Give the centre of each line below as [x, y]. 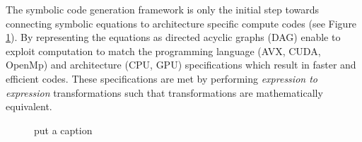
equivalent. [29, 106]
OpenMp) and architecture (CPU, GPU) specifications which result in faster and [181, 65]
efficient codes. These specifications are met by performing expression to [162, 78]
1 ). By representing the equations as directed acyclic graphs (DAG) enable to [173, 37]
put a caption [63, 130]
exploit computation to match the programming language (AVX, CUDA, [163, 51]
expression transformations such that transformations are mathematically [164, 92]
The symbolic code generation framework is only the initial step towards [163, 9]
